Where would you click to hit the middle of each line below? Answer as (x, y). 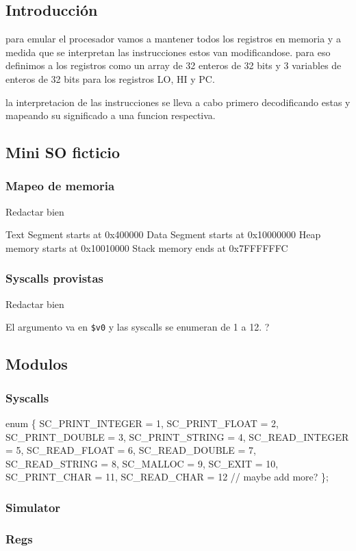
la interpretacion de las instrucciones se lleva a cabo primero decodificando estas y (178, 102)
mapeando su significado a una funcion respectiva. (111, 115)
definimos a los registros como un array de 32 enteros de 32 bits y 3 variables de (174, 65)
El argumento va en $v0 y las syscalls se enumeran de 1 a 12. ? (138, 327)
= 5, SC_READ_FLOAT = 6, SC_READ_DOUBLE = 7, (131, 450)
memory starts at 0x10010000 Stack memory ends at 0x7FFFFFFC (147, 247)
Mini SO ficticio (63, 152)
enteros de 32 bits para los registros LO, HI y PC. (110, 78)
